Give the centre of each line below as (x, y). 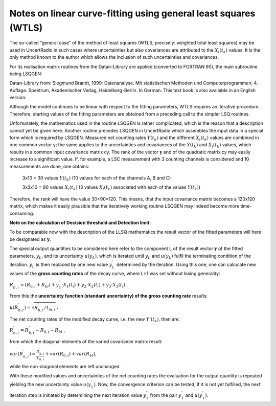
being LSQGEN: (26, 74)
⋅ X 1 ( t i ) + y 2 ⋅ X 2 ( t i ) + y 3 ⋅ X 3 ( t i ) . (95, 285)
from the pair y (166, 395)
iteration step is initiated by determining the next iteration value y (78, 395)
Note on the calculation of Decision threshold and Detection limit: (80, 222)
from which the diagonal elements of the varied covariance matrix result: (86, 342)
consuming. (22, 213)
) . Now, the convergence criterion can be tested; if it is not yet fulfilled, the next (177, 385)
